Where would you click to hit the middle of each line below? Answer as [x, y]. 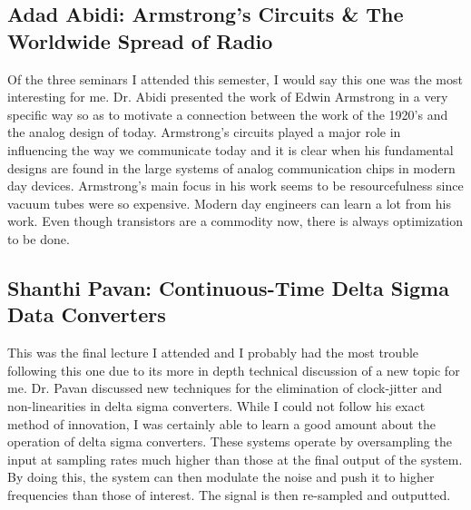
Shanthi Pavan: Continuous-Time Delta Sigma [228, 287]
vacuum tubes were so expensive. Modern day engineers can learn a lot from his [229, 203]
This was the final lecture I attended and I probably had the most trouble [213, 353]
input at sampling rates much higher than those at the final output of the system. [235, 459]
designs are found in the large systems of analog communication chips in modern [231, 167]
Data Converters [87, 314]
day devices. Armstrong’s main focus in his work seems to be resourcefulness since [235, 186]
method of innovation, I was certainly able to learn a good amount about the [221, 423]
